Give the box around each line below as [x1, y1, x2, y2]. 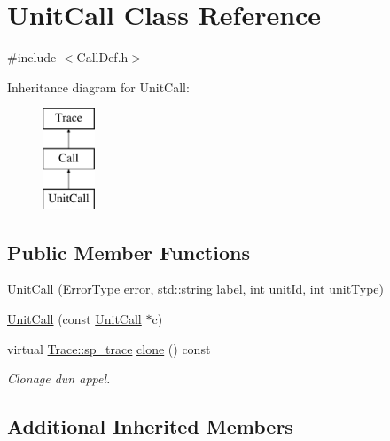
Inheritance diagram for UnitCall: [7, 77, 190, 96]
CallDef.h [76, 48, 129, 67]
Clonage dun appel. [7, 369, 111, 388]
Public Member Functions [7, 238, 250, 265]
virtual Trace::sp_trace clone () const [7, 339, 211, 358]
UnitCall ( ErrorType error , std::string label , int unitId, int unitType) [7, 280, 385, 298]
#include [7, 48, 57, 67]
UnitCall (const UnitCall [7, 310, 142, 328]
